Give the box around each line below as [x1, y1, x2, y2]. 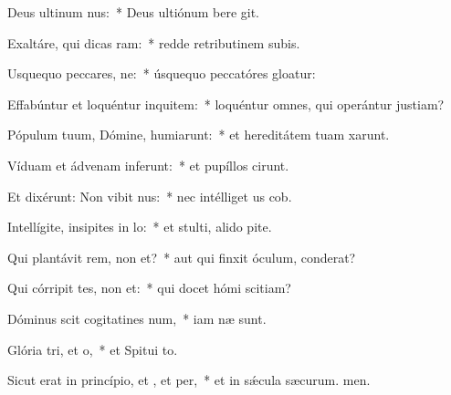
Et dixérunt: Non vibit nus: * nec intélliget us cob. [7, 186, 292, 205]
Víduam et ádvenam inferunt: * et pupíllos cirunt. [7, 155, 289, 174]
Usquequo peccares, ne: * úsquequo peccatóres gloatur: [7, 64, 316, 83]
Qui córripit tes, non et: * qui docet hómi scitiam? [7, 278, 291, 297]
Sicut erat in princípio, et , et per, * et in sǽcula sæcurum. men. [7, 370, 371, 390]
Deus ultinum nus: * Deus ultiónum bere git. [7, 3, 260, 21]
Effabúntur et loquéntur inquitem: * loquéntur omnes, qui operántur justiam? [7, 94, 445, 113]
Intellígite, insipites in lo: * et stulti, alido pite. [7, 217, 272, 236]
